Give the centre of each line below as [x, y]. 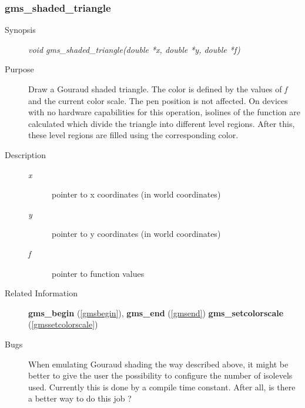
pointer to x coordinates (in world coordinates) [136, 194]
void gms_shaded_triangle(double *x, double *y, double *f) [134, 49]
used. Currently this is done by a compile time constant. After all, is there [162, 387]
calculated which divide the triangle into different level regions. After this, [162, 123]
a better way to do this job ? [80, 398]
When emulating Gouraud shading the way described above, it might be [158, 364]
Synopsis [20, 30]
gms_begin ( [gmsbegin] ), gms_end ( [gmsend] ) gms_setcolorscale [156, 312]
